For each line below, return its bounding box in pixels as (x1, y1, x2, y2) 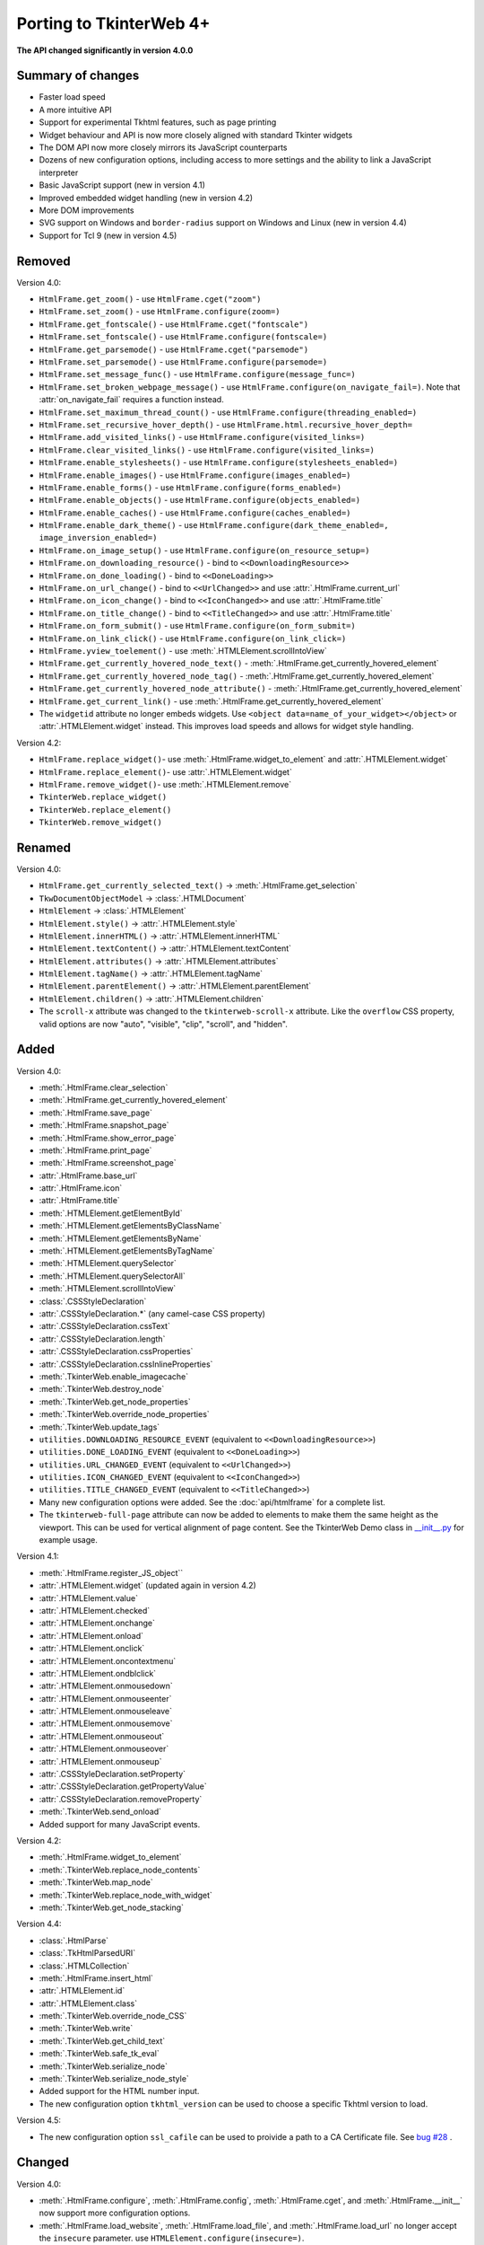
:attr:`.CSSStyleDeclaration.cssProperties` (39, 1346, 194, 1357)
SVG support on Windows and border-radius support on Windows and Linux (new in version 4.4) (39, 217, 407, 228)
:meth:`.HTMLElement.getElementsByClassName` (39, 1220, 222, 1231)
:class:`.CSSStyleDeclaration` (39, 1296, 147, 1307)
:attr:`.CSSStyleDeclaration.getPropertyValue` (39, 1781, 207, 1792)
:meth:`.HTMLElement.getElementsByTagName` (39, 1246, 215, 1256)
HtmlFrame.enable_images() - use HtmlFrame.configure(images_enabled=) (39, 470, 351, 480)
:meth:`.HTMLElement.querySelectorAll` (39, 1271, 186, 1281)
